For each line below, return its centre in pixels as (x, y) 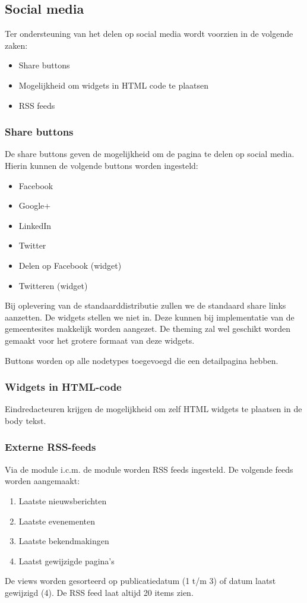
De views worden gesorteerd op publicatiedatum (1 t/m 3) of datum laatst (140, 581)
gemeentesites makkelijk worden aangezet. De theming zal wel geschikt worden (148, 329)
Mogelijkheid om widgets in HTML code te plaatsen (114, 85)
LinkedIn (35, 225)
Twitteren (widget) (53, 285)
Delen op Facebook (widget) (70, 265)
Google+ (35, 205)
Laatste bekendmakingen (64, 541)
